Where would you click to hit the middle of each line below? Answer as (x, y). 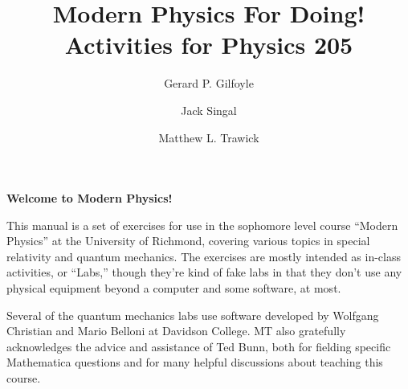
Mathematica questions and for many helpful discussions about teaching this (195, 362)
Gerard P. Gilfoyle (209, 83)
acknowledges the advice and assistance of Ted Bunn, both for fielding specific (199, 346)
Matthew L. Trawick (209, 137)
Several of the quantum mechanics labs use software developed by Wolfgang (193, 315)
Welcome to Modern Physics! (90, 198)
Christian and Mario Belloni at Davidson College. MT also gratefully (176, 331)
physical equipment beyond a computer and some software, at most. (174, 288)
